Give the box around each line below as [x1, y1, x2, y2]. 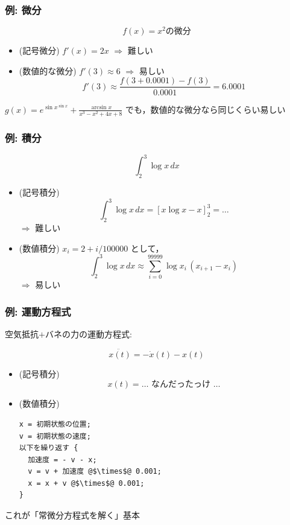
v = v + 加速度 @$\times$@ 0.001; [28, 467, 162, 476]
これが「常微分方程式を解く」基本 [5, 509, 140, 521]
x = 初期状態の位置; [19, 419, 91, 428]
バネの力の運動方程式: [45, 327, 132, 340]
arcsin [91, 104, 107, 111]
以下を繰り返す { [19, 444, 78, 453]
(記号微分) [19, 44, 60, 57]
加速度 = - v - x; [28, 455, 97, 464]
